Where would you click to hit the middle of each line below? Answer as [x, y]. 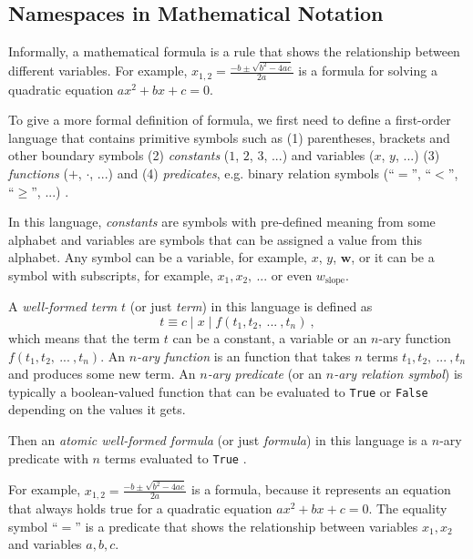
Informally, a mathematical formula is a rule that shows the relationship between [234, 51]
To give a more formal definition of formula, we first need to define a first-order [230, 120]
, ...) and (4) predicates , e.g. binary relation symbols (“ [242, 173]
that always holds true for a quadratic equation [140, 508]
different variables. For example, [98, 71]
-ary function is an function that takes [244, 356]
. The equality [408, 508]
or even [292, 274]
